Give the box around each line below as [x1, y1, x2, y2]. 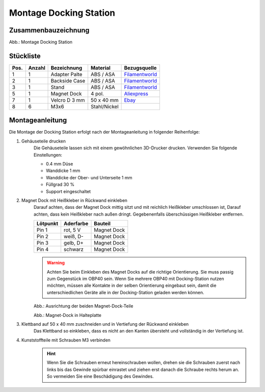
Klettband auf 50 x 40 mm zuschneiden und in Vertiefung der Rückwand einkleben [21, 321, 189, 327]
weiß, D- [64, 233, 83, 240]
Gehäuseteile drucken [21, 138, 66, 144]
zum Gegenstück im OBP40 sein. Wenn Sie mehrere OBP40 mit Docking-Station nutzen [47, 276, 224, 281]
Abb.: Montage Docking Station [9, 39, 73, 45]
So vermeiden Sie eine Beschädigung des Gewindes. [47, 373, 154, 379]
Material [90, 64, 110, 71]
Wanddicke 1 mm [46, 168, 80, 174]
